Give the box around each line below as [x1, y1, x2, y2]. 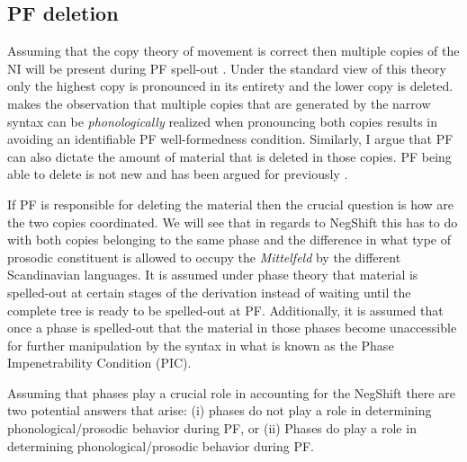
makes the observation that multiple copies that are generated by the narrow [7, 93, 431, 112]
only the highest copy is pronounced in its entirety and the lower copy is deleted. [7, 76, 454, 95]
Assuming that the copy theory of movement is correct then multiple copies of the [7, 41, 460, 60]
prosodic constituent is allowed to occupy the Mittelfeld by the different [7, 247, 401, 266]
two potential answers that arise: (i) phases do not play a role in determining [7, 401, 432, 420]
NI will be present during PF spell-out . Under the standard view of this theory [7, 58, 446, 77]
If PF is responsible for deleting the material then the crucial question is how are [7, 194, 454, 213]
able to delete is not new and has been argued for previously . [7, 164, 348, 183]
